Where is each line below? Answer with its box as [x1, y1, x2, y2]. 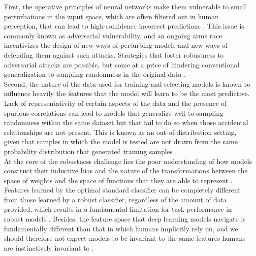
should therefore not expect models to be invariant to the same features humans [4, 233, 246, 243]
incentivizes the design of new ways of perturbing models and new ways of [4, 40, 228, 50]
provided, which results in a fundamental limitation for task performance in [4, 204, 232, 214]
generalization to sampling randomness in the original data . [4, 69, 186, 79]
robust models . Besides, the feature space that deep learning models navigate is [4, 214, 246, 224]
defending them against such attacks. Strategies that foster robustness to [4, 49, 224, 60]
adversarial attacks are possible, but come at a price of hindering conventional [4, 59, 240, 69]
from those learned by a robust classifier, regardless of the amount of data [4, 194, 227, 204]
